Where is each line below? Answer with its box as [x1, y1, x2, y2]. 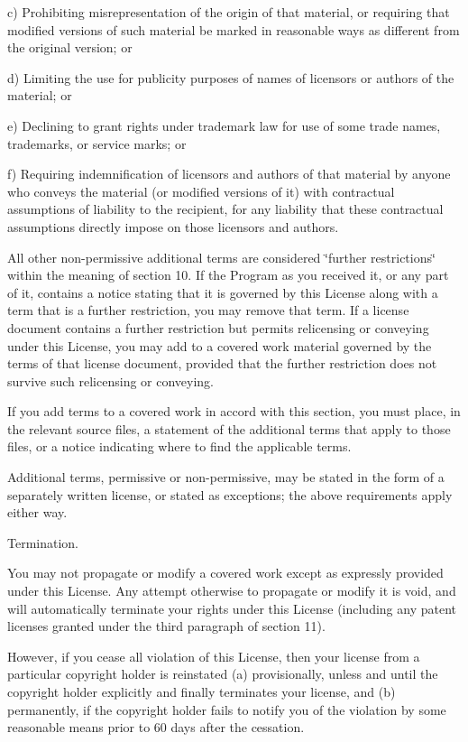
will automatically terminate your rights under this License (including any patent [7, 598, 457, 617]
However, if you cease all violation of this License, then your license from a [7, 646, 420, 665]
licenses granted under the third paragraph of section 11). [7, 617, 326, 635]
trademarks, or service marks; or [7, 134, 187, 153]
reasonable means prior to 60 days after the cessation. [7, 718, 305, 737]
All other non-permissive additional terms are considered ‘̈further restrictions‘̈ [7, 247, 436, 266]
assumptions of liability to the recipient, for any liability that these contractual [7, 199, 444, 218]
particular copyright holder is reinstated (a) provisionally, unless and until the [7, 664, 438, 683]
